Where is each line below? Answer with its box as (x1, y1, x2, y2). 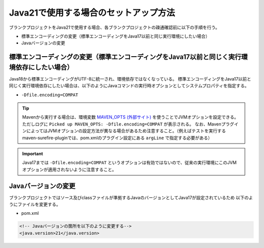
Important (22, 150, 44, 156)
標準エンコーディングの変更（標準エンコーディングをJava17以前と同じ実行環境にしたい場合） (21, 33, 210, 39)
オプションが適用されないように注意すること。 (22, 166, 117, 172)
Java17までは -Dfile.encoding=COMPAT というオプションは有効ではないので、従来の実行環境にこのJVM (22, 160, 237, 165)
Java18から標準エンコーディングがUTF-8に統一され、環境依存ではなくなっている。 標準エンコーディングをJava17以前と (9, 76, 251, 82)
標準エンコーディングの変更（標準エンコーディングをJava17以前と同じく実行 (9, 53, 242, 61)
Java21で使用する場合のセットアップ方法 (9, 7, 176, 18)
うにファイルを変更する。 (9, 202, 61, 207)
